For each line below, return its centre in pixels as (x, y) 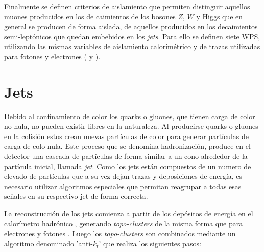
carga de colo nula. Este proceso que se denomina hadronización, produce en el (127, 146)
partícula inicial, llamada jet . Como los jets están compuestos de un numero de (128, 166)
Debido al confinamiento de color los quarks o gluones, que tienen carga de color (130, 116)
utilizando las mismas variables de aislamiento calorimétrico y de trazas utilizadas (132, 46)
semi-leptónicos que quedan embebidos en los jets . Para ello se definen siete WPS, (132, 36)
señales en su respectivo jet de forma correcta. (76, 196)
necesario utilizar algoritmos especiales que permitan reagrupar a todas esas (123, 186)
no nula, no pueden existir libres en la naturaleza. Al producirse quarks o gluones (131, 126)
